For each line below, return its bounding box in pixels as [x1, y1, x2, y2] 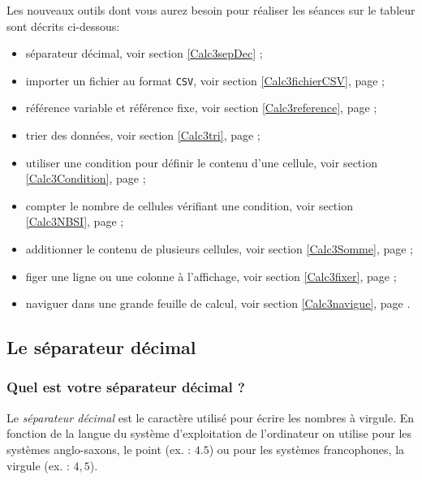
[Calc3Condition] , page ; [25, 170, 146, 187]
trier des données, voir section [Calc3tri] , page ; [25, 127, 261, 144]
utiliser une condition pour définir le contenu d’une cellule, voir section [25, 154, 377, 171]
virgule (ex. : [6, 456, 70, 474]
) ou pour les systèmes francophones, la [209, 440, 405, 457]
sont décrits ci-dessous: [6, 17, 120, 34]
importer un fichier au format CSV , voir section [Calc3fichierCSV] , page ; [25, 71, 385, 89]
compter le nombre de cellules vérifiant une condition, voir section [25, 197, 353, 214]
